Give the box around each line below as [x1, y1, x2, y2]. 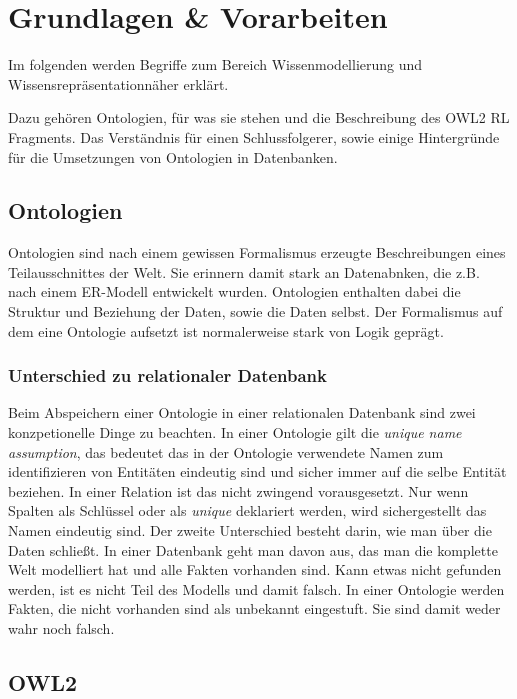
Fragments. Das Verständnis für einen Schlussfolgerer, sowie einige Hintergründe [8, 126, 500, 147]
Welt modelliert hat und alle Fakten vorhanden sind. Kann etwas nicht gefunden [8, 559, 502, 580]
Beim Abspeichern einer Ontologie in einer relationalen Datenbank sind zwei [8, 402, 476, 423]
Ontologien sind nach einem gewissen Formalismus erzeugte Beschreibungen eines [8, 242, 506, 263]
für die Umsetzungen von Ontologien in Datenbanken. [8, 146, 338, 167]
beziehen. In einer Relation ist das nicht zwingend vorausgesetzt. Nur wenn [8, 480, 469, 501]
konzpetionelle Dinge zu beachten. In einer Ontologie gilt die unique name [8, 422, 462, 443]
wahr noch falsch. [8, 618, 115, 639]
